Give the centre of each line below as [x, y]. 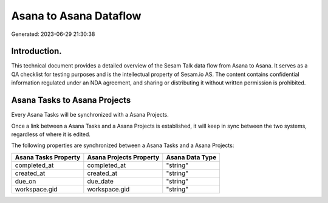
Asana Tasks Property [48, 157]
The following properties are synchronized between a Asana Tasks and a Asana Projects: [123, 145]
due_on [26, 181]
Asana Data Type [191, 157]
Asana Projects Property [123, 157]
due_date [100, 181]
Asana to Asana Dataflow [76, 16]
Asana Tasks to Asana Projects [71, 100]
